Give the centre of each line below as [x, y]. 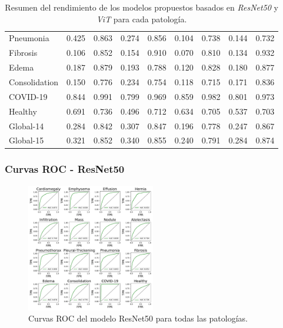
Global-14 [26, 125]
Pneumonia [29, 38]
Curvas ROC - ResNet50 [65, 169]
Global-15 [26, 140]
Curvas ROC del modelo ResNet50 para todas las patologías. [138, 318]
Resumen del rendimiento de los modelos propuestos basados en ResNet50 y [141, 7]
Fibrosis [23, 53]
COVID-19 [28, 96]
